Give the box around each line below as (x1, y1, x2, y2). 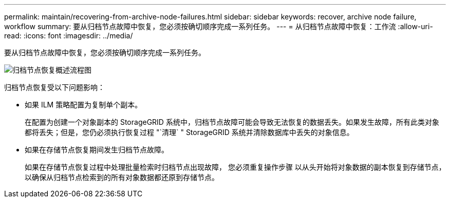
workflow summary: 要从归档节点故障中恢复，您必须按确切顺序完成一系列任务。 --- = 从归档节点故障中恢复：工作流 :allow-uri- (4, 22, 433, 31)
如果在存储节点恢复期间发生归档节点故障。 (25, 145, 168, 154)
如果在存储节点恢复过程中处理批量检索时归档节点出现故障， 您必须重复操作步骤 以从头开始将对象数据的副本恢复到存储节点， (25, 163, 446, 171)
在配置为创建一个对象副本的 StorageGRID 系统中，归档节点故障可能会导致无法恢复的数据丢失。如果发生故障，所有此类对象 (25, 118, 439, 126)
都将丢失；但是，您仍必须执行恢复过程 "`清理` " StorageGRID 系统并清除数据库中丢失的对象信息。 (25, 128, 354, 137)
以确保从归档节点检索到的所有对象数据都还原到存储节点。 (25, 173, 219, 182)
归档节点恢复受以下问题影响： (4, 83, 105, 92)
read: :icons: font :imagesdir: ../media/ (4, 31, 133, 40)
